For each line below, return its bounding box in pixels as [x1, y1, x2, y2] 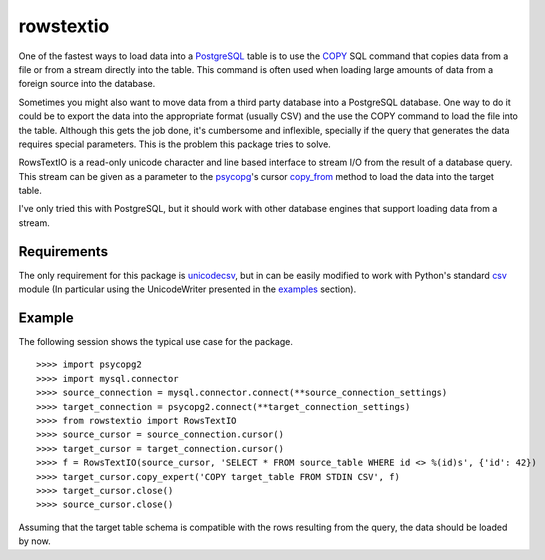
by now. [18, 535, 51, 547]
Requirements [18, 243, 109, 260]
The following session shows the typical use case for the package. [18, 336, 294, 348]
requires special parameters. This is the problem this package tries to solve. [18, 138, 332, 150]
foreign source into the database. [18, 78, 156, 90]
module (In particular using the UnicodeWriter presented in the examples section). [18, 283, 357, 295]
